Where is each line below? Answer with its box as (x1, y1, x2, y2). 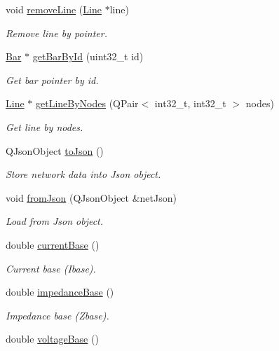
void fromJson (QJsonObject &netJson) (6, 190, 177, 205)
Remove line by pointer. (6, 25, 107, 40)
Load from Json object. (6, 214, 104, 228)
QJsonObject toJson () (6, 143, 104, 158)
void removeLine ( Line (6, 2, 102, 16)
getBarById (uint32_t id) (32, 49, 144, 64)
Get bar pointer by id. (6, 72, 99, 87)
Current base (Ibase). (6, 261, 96, 275)
